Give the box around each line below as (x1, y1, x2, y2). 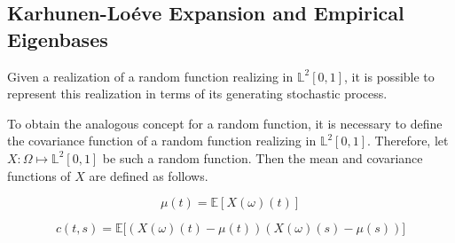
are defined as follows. (89, 166, 208, 184)
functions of (7, 166, 71, 184)
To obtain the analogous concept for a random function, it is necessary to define (7, 114, 443, 132)
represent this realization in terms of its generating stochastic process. (7, 84, 388, 103)
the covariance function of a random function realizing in (7, 131, 317, 150)
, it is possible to (344, 67, 435, 85)
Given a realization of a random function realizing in (7, 67, 294, 85)
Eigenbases (7, 25, 108, 52)
